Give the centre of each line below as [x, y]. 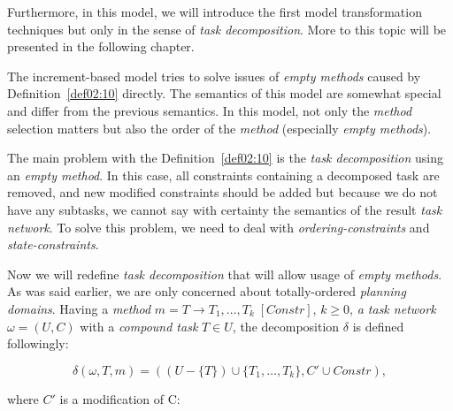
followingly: [38, 343]
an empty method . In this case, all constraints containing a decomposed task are [223, 175]
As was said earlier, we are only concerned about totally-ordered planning [207, 291]
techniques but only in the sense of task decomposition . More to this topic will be [227, 29]
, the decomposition [286, 326]
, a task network [393, 308]
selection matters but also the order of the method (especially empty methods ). [219, 128]
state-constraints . [53, 244]
